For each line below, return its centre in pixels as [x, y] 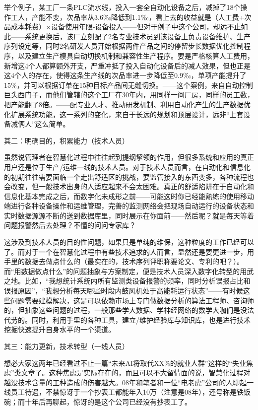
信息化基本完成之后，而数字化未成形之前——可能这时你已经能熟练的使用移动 [129, 196]
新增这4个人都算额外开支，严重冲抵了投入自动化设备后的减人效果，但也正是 [127, 65]
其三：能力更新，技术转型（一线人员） [66, 346]
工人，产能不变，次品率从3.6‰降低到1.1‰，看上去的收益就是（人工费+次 [131, 17]
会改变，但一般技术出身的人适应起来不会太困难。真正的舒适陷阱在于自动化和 [129, 186]
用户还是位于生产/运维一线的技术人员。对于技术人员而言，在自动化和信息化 [127, 167]
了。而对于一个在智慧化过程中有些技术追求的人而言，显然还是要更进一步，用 [129, 251]
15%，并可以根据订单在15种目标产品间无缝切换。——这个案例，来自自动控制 [129, 85]
